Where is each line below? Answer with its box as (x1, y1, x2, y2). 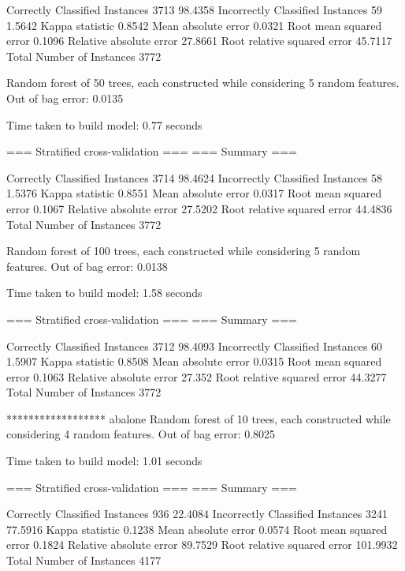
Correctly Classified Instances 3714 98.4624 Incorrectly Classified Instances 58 (6, 169, 383, 186)
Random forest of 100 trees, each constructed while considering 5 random (6, 242, 361, 259)
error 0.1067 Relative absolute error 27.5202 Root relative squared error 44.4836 (6, 200, 392, 216)
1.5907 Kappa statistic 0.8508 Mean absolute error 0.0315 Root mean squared (6, 353, 382, 370)
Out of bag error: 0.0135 (6, 89, 124, 106)
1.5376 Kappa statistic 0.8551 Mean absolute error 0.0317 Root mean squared (6, 185, 382, 201)
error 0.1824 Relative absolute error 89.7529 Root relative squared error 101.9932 (6, 536, 398, 553)
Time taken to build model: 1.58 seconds (6, 284, 202, 301)
